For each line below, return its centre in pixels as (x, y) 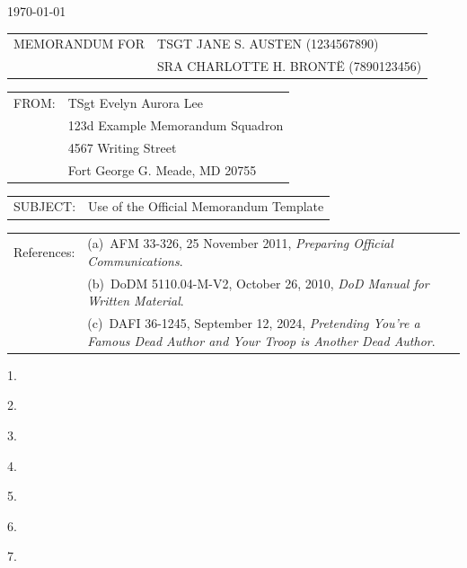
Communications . (135, 260)
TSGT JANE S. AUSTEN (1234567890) (268, 44)
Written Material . (136, 301)
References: (44, 252)
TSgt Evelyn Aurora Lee (135, 103)
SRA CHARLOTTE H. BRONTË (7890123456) (290, 66)
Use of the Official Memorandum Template (206, 206)
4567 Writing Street (122, 147)
